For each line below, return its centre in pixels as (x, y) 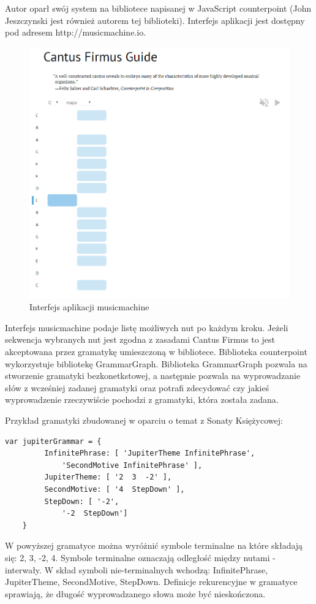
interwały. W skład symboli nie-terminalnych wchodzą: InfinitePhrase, (137, 569)
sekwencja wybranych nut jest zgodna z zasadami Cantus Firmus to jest (140, 339)
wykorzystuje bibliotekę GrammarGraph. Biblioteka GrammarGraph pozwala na (156, 363)
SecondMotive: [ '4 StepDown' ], (115, 489)
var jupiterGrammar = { (53, 441)
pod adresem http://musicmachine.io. (76, 32)
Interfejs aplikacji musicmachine (89, 307)
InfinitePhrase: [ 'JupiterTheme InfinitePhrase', (150, 453)
